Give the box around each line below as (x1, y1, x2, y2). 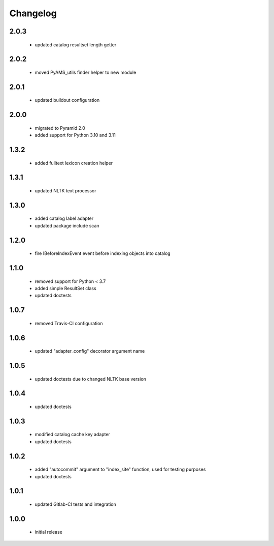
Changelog (9, 8, 57, 19)
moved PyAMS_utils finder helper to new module (35, 69, 136, 75)
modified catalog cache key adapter (35, 432, 110, 438)
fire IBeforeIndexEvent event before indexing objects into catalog (35, 250, 171, 256)
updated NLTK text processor (35, 187, 96, 193)
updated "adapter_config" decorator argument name (35, 348, 145, 354)
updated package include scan (35, 222, 99, 228)
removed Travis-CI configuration (35, 320, 103, 326)
